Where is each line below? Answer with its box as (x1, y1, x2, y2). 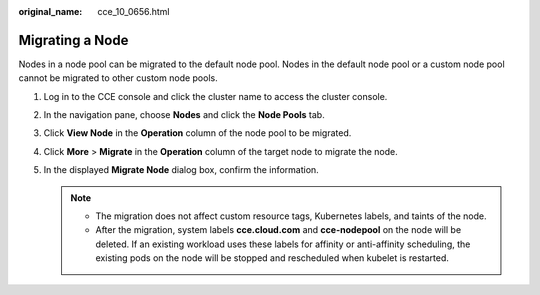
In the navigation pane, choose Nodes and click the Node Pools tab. (43, 109, 325, 121)
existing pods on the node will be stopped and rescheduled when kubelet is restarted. (95, 252, 450, 264)
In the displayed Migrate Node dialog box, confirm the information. (43, 164, 319, 176)
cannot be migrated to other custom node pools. (18, 72, 219, 84)
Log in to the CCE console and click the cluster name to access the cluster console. (43, 90, 388, 102)
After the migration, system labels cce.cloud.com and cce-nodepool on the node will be (95, 224, 462, 236)
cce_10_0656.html (97, 6, 170, 17)
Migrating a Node (18, 31, 129, 49)
